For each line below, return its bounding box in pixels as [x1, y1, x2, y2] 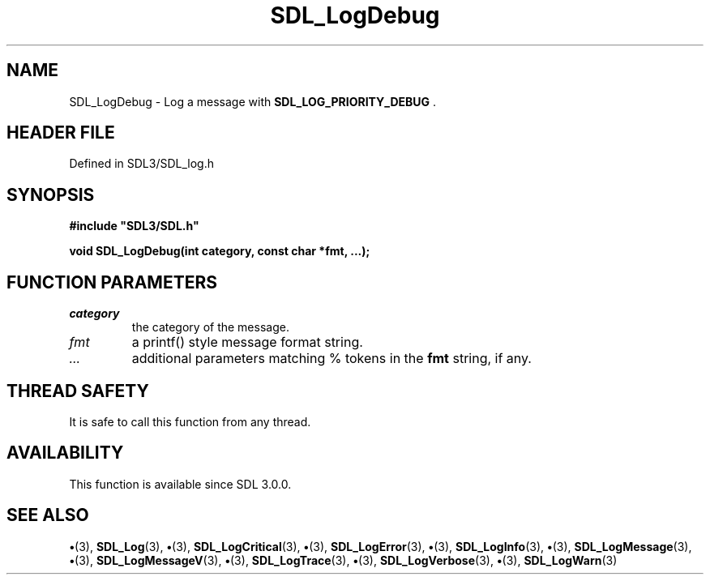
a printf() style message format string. [131, 334, 363, 351]
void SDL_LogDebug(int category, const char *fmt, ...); [69, 244, 370, 258]
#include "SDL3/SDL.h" [69, 219, 199, 233]
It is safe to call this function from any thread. [69, 414, 311, 429]
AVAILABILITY [6, 442, 124, 464]
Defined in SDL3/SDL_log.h [69, 156, 215, 171]
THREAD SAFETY [6, 380, 149, 401]
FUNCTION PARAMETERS [6, 271, 217, 293]
